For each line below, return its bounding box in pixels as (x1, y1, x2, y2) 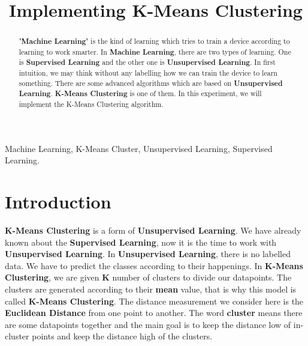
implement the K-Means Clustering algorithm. (19, 99, 164, 109)
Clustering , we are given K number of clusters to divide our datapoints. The (5, 271, 292, 284)
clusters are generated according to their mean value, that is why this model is (5, 283, 297, 296)
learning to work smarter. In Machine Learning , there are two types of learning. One (19, 46, 291, 57)
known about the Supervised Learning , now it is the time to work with (5, 235, 277, 248)
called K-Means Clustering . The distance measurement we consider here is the (5, 294, 304, 307)
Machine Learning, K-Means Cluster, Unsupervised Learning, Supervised (5, 142, 273, 154)
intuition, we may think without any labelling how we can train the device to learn (19, 68, 277, 78)
